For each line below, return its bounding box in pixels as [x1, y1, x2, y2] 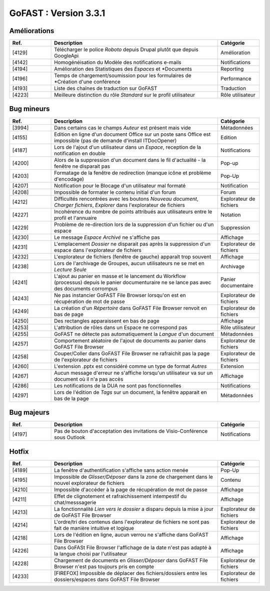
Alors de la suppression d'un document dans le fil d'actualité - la [54, 156, 206, 163]
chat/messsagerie [54, 499, 96, 506]
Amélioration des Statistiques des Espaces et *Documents [54, 66, 192, 73]
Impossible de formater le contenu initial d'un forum [54, 188, 176, 195]
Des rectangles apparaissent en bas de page [54, 317, 159, 324]
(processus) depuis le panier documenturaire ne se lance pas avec [54, 278, 211, 285]
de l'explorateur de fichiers [54, 356, 117, 363]
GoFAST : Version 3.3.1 [9, 8, 105, 19]
